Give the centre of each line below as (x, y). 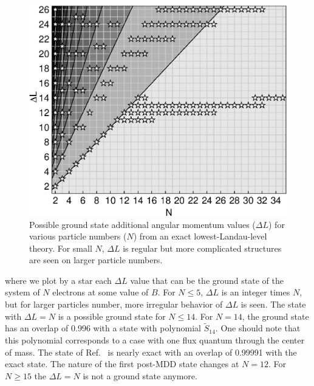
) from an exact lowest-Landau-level (200, 236)
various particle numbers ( (78, 236)
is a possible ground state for (112, 316)
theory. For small (61, 248)
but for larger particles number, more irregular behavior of (114, 304)
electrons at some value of (101, 292)
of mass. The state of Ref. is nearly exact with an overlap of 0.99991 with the (151, 352)
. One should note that (258, 328)
